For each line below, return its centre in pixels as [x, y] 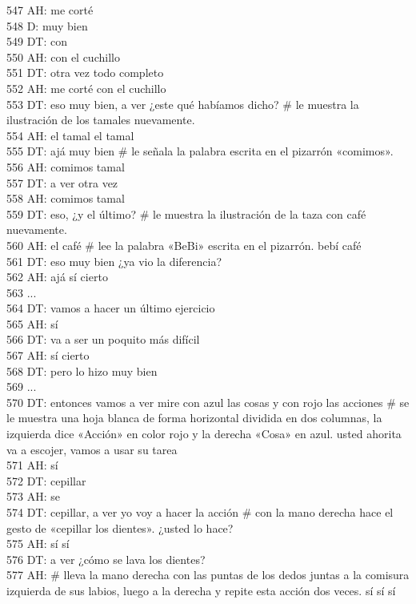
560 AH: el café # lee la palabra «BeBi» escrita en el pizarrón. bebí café [184, 245]
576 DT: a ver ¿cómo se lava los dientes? [106, 559]
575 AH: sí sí [38, 544]
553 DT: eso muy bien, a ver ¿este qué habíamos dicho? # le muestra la [183, 104]
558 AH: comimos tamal [66, 198]
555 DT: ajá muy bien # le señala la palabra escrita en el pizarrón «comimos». [200, 151]
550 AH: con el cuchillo [63, 56]
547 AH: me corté [50, 10]
